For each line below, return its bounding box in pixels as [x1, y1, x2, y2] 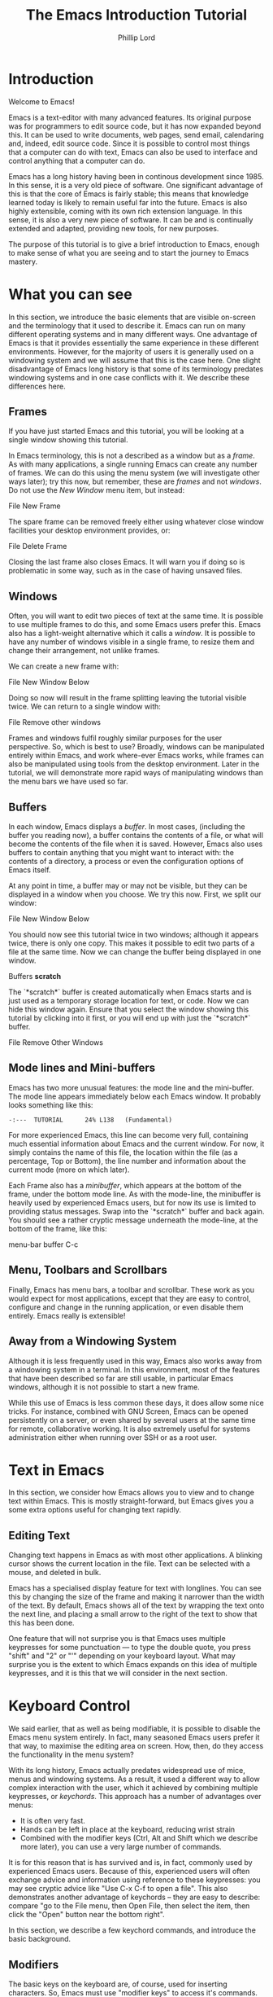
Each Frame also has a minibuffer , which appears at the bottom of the [8, 1180, 242, 1190]
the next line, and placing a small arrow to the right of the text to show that [8, 1609, 258, 1619]
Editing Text [8, 1529, 71, 1543]
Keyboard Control [8, 1696, 131, 1715]
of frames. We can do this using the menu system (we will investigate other [8, 468, 260, 478]
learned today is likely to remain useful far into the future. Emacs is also [8, 197, 248, 207]
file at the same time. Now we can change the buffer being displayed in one [8, 947, 262, 957]
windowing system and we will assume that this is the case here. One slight [8, 355, 262, 365]
